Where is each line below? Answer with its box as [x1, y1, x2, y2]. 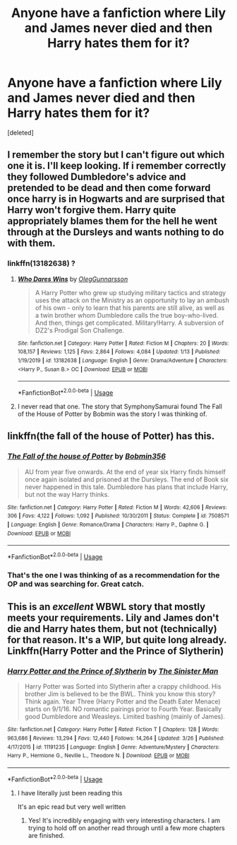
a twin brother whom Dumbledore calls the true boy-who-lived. [35, 311, 219, 319]
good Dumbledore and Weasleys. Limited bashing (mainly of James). [24, 713, 226, 721]
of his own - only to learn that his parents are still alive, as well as [35, 303, 225, 312]
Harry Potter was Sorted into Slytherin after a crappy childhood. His [24, 682, 221, 691]
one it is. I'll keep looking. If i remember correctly [7, 160, 226, 172]
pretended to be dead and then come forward [7, 182, 211, 194]
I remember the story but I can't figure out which [7, 149, 225, 161]
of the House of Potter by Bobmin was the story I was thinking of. [17, 409, 207, 418]
